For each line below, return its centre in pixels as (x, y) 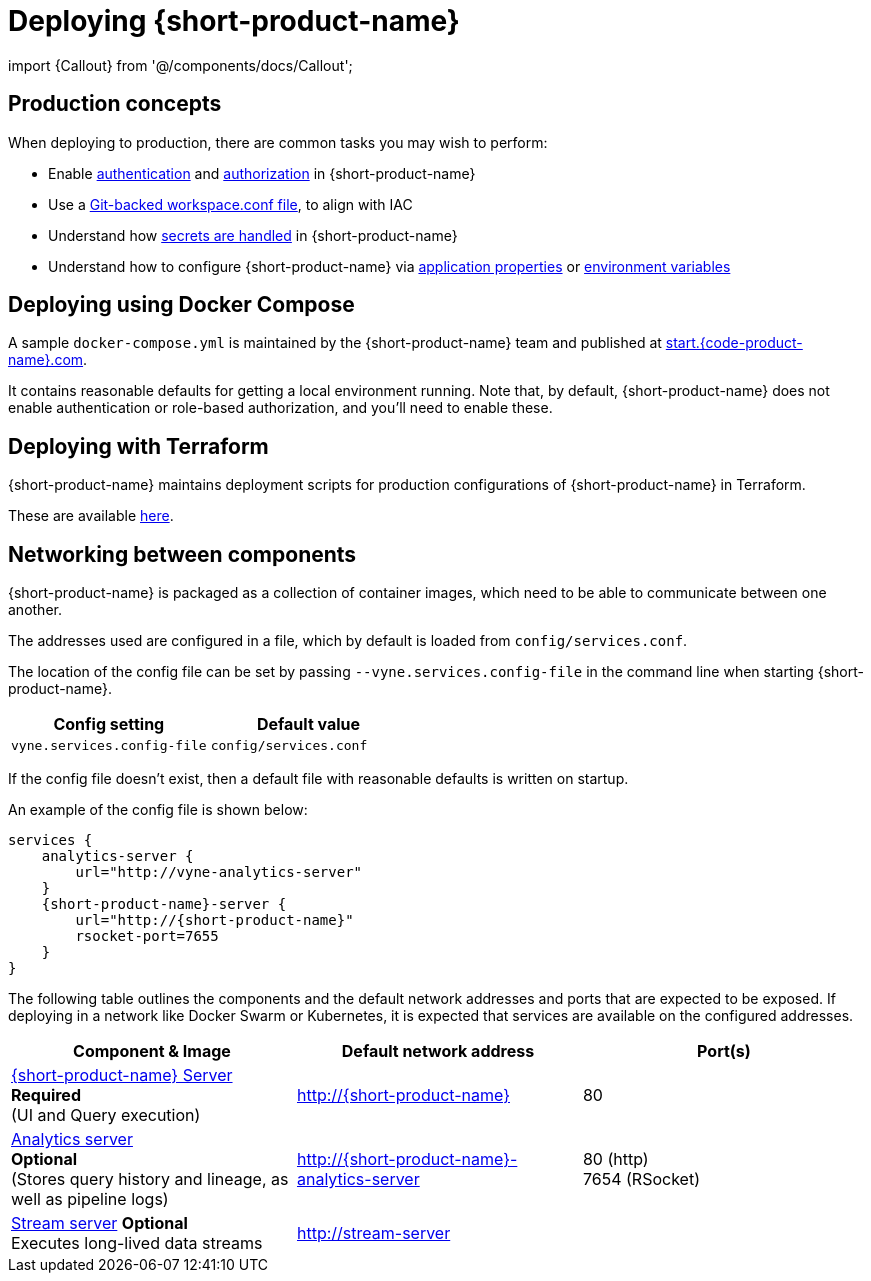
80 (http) (615, 1159)
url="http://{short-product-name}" (214, 920)
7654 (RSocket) (641, 1179)
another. (35, 610)
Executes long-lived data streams (137, 1243)
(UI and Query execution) (106, 1115)
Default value (308, 724)
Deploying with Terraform (138, 446)
